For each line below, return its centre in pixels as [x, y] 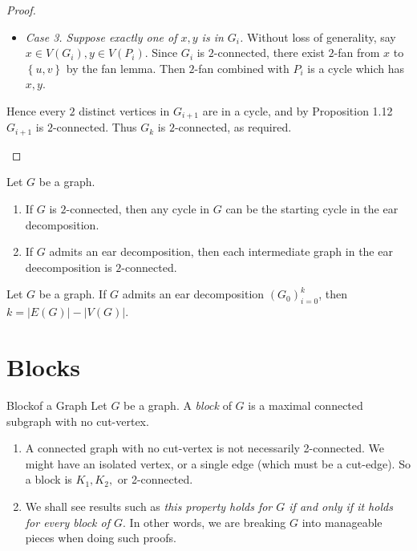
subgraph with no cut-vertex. [78, 421]
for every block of [68, 522]
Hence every [36, 110]
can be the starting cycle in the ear [312, 209]
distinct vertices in [124, 110]
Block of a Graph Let [57, 405]
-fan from [357, 53]
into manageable [342, 522]
